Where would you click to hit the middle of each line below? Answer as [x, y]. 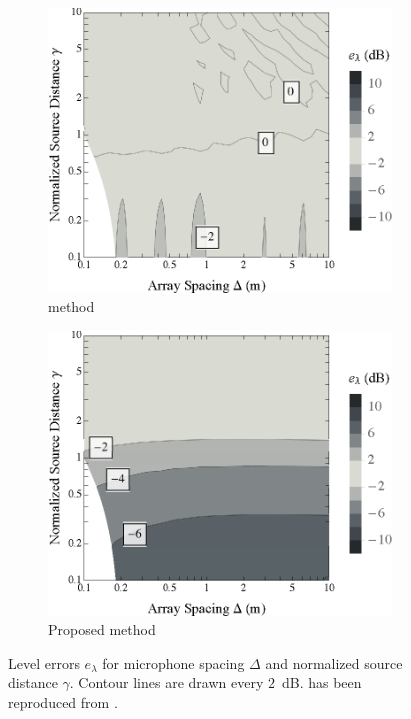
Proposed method [102, 629]
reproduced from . [63, 702]
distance [33, 682]
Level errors [44, 662]
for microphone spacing [173, 662]
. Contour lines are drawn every [166, 682]
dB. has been [321, 682]
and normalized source [334, 662]
